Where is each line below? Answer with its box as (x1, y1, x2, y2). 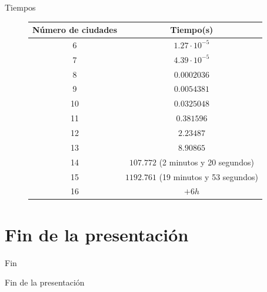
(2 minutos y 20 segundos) (159, 155, 254, 168)
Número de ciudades (32, 24, 118, 36)
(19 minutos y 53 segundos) (159, 170, 258, 182)
